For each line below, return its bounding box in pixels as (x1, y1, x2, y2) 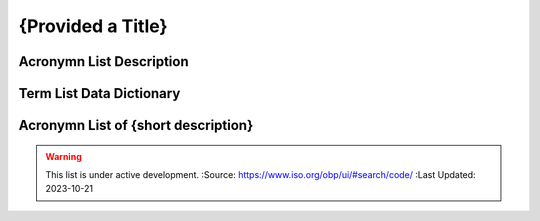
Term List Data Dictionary (18, 85, 181, 102)
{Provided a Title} (18, 15, 169, 37)
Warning (45, 150, 82, 162)
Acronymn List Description (18, 53, 189, 70)
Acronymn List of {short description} (18, 117, 254, 134)
